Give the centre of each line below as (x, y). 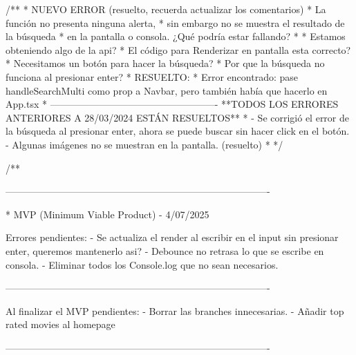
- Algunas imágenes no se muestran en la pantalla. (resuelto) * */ (144, 144)
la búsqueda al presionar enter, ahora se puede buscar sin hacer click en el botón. (178, 131)
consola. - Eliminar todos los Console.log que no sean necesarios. (142, 264)
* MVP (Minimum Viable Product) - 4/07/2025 (107, 214)
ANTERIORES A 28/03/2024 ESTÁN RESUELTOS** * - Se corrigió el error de (178, 117)
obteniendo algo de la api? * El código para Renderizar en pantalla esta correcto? (178, 49)
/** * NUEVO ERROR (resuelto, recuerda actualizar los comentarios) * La (166, 9)
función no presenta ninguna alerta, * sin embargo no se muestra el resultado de (175, 22)
